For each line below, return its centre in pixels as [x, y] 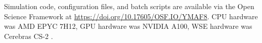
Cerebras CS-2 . [29, 36]
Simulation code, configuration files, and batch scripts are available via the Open [129, 6]
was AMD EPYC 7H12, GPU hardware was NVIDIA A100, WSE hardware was [128, 26]
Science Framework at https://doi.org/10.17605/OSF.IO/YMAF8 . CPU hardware [131, 16]
